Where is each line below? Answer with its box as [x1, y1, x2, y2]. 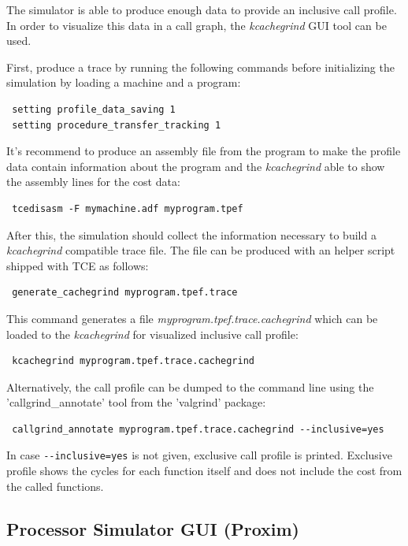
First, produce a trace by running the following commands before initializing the [6, 58, 395, 75]
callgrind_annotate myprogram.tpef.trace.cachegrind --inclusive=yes [12, 423, 384, 435]
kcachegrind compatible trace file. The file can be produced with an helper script [6, 242, 395, 258]
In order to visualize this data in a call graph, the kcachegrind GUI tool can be [6, 17, 387, 33]
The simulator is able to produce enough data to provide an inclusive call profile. [6, 2, 397, 17]
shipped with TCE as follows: [6, 257, 149, 273]
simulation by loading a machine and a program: [6, 74, 241, 91]
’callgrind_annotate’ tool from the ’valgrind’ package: [6, 394, 266, 410]
